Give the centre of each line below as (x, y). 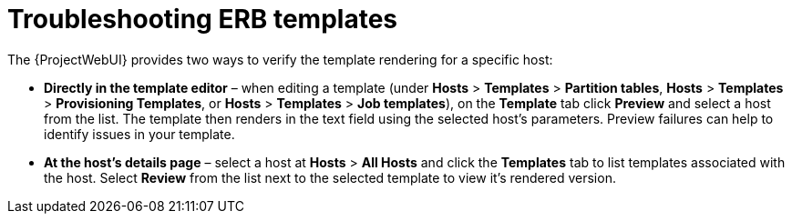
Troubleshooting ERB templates (202, 19)
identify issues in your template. (139, 134)
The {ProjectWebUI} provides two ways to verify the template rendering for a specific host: (280, 59)
